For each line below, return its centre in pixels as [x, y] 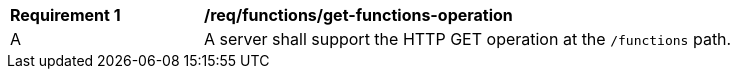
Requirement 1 [65, 15]
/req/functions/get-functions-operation [358, 15]
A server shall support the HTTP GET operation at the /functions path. [468, 39]
